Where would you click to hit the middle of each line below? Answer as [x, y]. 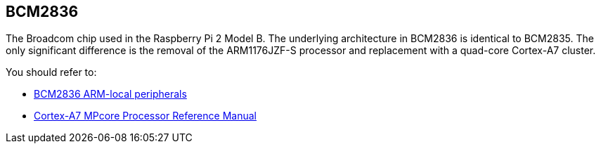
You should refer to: [51, 72]
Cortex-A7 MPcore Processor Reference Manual [145, 116]
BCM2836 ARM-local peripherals [110, 94]
